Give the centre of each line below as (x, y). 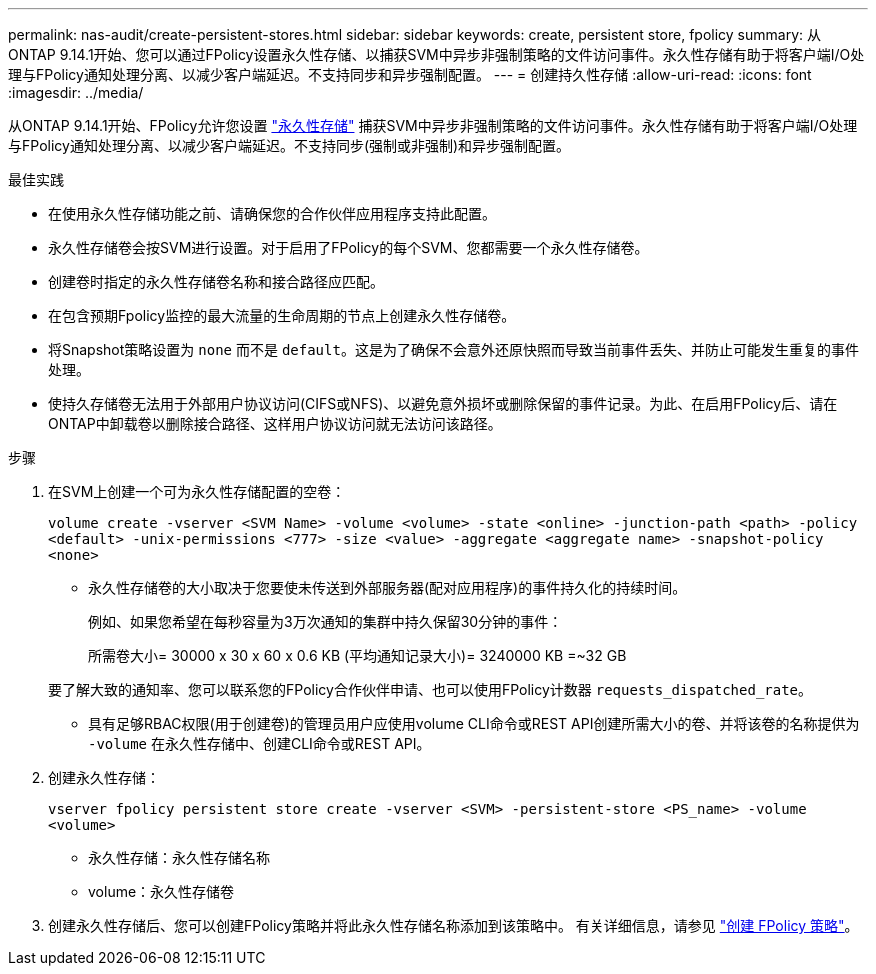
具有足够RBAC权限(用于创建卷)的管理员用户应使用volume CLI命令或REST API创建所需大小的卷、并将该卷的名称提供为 (474, 723)
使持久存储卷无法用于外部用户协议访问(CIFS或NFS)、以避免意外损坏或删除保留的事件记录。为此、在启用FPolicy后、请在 (443, 403)
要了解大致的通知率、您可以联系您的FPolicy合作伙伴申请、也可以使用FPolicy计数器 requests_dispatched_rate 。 (430, 689)
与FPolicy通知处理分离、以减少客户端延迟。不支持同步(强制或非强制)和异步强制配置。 (289, 145)
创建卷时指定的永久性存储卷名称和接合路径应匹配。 (216, 281)
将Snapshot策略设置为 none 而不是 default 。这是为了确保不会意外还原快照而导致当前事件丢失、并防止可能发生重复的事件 (453, 349)
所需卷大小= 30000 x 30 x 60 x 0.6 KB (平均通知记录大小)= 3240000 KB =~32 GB (357, 655)
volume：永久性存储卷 (161, 891)
